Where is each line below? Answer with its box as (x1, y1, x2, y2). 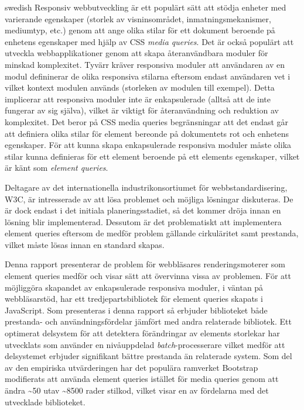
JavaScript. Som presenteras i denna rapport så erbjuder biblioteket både (5, 304, 268, 316)
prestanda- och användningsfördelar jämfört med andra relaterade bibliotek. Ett (5, 315, 292, 328)
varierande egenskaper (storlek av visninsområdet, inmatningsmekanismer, (5, 12, 271, 25)
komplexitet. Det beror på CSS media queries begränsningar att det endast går (5, 115, 289, 128)
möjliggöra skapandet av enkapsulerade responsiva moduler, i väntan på (5, 281, 264, 293)
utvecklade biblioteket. (5, 395, 86, 408)
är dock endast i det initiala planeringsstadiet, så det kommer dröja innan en (5, 204, 281, 216)
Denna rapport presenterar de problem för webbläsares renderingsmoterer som (5, 258, 285, 270)
